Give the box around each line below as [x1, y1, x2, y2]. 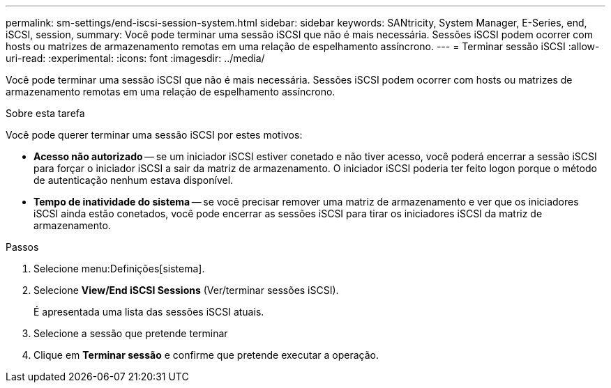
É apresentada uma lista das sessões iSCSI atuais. [33, 306, 264, 318]
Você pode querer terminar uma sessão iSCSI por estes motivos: [6, 129, 303, 141]
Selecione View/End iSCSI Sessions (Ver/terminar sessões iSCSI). [33, 284, 339, 296]
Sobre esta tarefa [6, 107, 85, 119]
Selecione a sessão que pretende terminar [33, 327, 228, 339]
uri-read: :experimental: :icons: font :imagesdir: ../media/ [6, 52, 265, 64]
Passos [6, 241, 39, 253]
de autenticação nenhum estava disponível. [33, 174, 234, 186]
